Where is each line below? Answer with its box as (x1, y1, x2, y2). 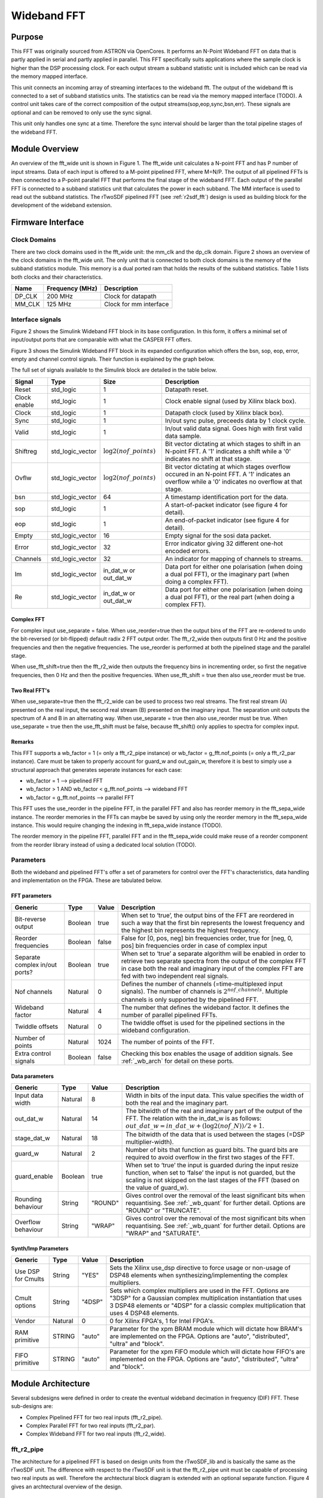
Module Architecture (11, 1378, 90, 1388)
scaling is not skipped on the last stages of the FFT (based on (126, 1176, 300, 1185)
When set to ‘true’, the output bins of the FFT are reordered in (121, 911, 294, 919)
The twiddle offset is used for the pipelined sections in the (121, 1019, 285, 1027)
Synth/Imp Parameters (11, 1245, 69, 1252)
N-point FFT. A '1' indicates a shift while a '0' (164, 447, 291, 455)
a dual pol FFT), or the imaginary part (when (164, 570, 290, 578)
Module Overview (11, 144, 79, 154)
